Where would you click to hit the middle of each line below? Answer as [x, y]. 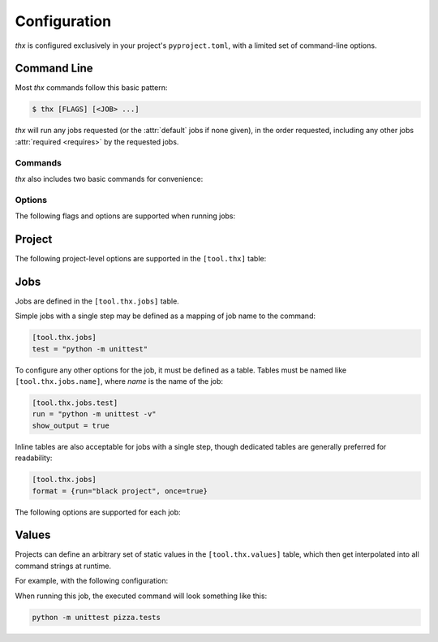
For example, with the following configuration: [92, 581]
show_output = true [71, 425]
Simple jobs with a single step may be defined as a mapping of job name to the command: [165, 316]
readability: [34, 458]
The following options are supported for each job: [98, 512]
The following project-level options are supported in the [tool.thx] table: [141, 259]
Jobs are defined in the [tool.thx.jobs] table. [97, 301]
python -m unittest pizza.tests [97, 617]
